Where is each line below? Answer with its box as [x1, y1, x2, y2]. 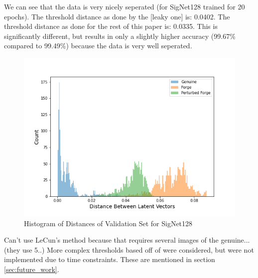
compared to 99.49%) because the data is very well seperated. [4, 40, 192, 51]
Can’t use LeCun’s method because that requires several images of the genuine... [4, 235, 250, 245]
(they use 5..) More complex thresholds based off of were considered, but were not [4, 244, 254, 255]
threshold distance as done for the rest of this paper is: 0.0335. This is [4, 21, 218, 31]
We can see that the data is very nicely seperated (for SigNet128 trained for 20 [4, 1, 245, 11]
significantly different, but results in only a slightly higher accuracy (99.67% [4, 30, 236, 41]
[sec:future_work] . [4, 264, 59, 274]
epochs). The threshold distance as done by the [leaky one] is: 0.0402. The [4, 11, 230, 21]
